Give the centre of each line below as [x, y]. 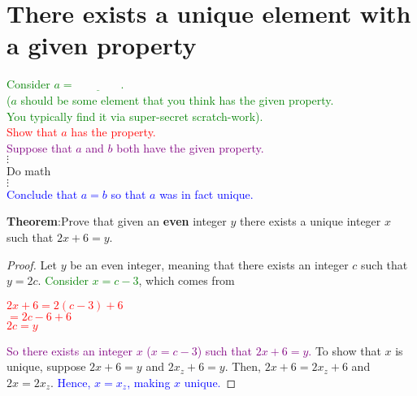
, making [149, 383]
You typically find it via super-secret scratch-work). [135, 116]
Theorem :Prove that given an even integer [117, 221]
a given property [102, 45]
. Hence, [71, 383]
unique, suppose [46, 366]
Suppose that [39, 147]
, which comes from [187, 280]
